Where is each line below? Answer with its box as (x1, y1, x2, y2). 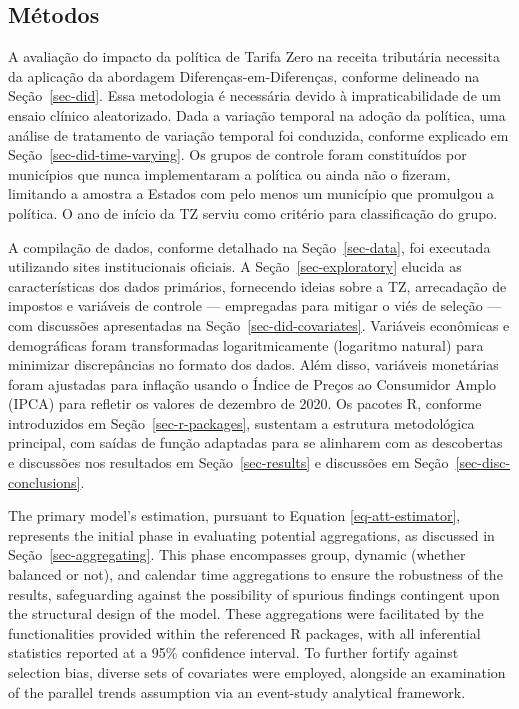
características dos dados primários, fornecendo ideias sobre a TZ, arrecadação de (8, 275, 507, 296)
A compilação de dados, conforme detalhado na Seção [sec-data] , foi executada (8, 236, 491, 257)
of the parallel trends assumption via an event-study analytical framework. (8, 681, 466, 702)
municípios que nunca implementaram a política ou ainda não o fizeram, (8, 163, 451, 184)
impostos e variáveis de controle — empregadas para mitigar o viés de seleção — (8, 295, 502, 316)
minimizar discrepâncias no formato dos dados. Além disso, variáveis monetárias (8, 354, 499, 375)
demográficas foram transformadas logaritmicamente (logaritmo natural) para (8, 334, 484, 355)
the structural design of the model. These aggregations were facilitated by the (8, 603, 484, 624)
